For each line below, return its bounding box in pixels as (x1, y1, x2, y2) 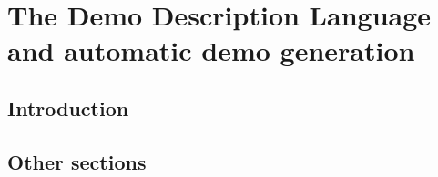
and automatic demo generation (7, 32, 415, 69)
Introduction (7, 93, 129, 122)
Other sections (7, 147, 147, 175)
